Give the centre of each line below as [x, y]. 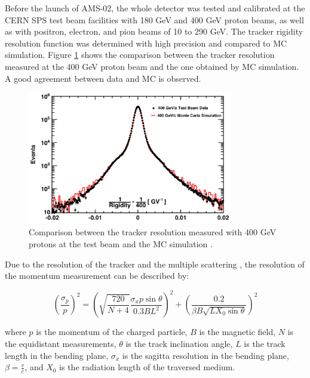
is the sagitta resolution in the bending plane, [205, 355]
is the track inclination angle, [179, 343]
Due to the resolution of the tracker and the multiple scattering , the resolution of [155, 264]
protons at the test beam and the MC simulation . [121, 244]
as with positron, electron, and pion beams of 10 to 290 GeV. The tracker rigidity [154, 31]
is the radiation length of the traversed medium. [147, 367]
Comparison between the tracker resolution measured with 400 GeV [153, 232]
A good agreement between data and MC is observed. [103, 78]
